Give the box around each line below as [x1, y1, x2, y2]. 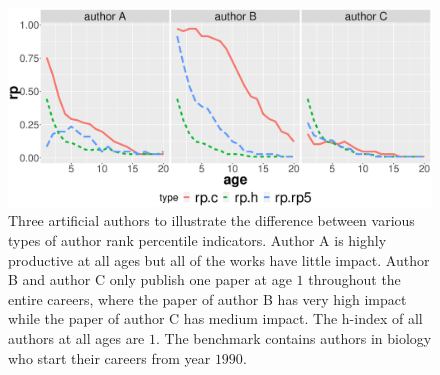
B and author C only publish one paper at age [8, 269, 292, 290]
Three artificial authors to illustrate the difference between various [8, 210, 415, 231]
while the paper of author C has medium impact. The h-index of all [8, 308, 423, 329]
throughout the [308, 269, 401, 290]
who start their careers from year [8, 347, 211, 368]
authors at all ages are [8, 327, 145, 348]
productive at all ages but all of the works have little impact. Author [8, 249, 430, 270]
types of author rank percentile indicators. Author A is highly [8, 229, 387, 250]
